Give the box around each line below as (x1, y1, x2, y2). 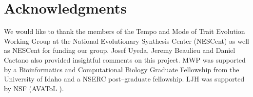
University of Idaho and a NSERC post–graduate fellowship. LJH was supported (4, 74, 245, 84)
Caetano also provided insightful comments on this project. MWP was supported (4, 54, 246, 65)
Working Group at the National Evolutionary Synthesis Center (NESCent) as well (4, 35, 249, 46)
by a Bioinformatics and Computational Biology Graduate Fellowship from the (4, 64, 239, 74)
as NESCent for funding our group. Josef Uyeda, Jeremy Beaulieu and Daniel (4, 45, 235, 55)
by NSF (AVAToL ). (4, 83, 64, 93)
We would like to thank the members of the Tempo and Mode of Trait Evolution (4, 26, 245, 36)
